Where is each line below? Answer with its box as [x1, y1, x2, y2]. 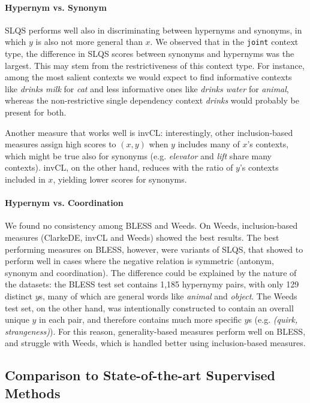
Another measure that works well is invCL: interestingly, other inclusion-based [5, 126, 293, 138]
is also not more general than [35, 35, 143, 48]
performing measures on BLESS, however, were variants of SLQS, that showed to [5, 243, 303, 255]
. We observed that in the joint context [150, 35, 299, 48]
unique [5, 313, 29, 326]
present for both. [5, 106, 67, 119]
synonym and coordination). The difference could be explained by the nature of [5, 266, 297, 278]
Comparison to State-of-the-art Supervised [5, 366, 276, 384]
